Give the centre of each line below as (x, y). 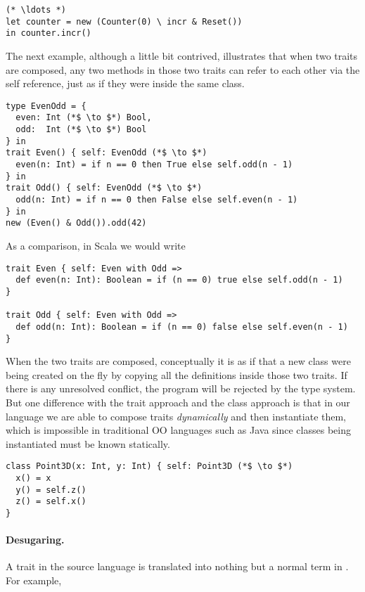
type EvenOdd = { (46, 106)
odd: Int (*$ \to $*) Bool (81, 130)
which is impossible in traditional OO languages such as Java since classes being (178, 430)
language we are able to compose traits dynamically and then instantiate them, (176, 416)
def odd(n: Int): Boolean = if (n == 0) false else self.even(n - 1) (182, 327)
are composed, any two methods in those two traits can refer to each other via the (183, 69)
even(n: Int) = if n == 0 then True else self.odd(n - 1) (154, 165)
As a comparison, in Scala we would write (96, 245)
